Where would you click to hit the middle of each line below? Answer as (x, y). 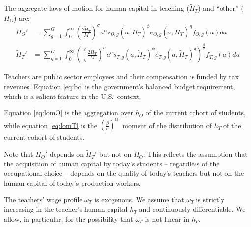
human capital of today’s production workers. (72, 182)
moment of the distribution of (167, 125)
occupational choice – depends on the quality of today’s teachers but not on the (124, 173)
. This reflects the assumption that (195, 154)
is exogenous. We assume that (139, 199)
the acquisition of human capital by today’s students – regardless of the (112, 163)
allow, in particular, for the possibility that (69, 218)
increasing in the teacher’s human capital (66, 209)
